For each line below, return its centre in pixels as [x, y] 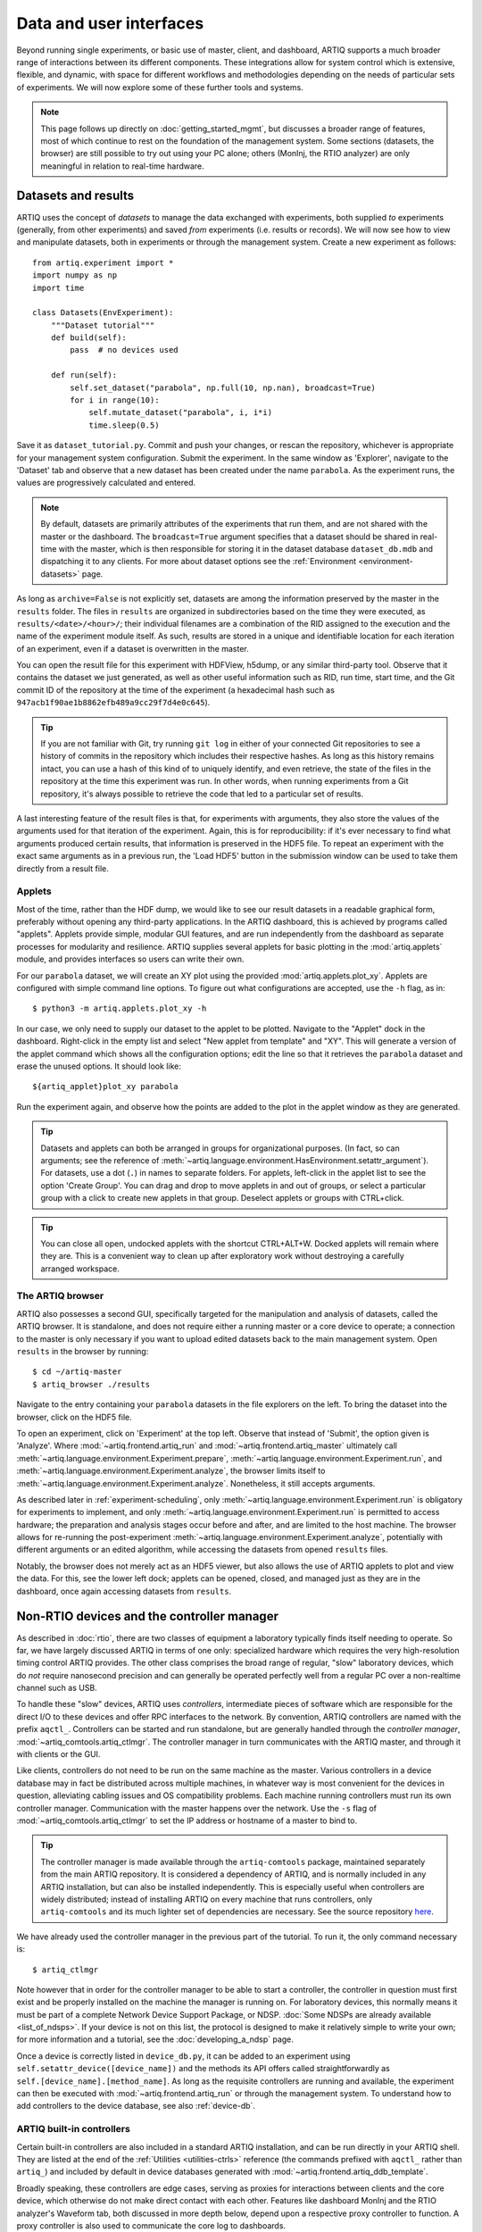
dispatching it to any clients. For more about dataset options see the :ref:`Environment [199, 562]
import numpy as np [75, 275]
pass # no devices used [124, 350]
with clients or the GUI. [58, 1754]
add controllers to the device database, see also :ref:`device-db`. [136, 2106]
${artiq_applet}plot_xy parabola [105, 1087]
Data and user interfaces [110, 23]
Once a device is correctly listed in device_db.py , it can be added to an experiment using [183, 2056]
